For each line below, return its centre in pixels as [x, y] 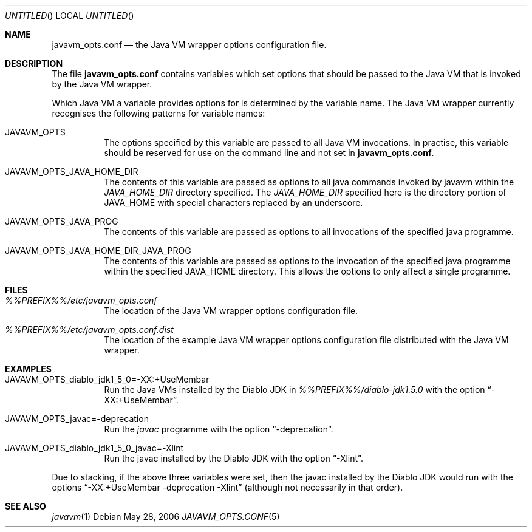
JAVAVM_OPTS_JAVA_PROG [62, 221]
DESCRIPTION [34, 63]
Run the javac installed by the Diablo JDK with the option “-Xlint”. [234, 458]
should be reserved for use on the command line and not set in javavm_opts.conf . [269, 153]
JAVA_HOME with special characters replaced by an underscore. [234, 203]
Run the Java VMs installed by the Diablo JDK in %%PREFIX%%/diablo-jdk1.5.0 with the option [295, 390]
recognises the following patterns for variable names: [159, 113]
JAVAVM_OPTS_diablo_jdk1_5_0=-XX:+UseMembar [107, 379]
